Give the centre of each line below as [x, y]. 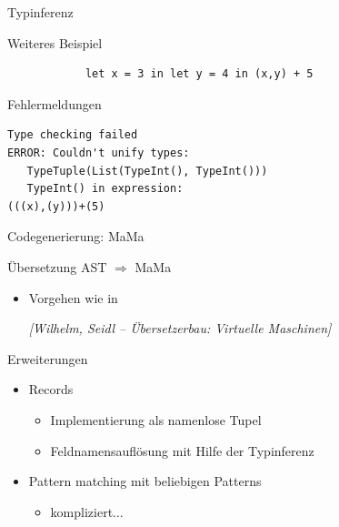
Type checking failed [73, 135]
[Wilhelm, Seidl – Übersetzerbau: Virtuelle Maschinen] [180, 328]
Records [51, 389]
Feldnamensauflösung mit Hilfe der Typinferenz [182, 450]
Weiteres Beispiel [55, 42]
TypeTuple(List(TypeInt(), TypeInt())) [147, 171]
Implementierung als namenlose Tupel [156, 419]
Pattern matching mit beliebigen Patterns [145, 481]
